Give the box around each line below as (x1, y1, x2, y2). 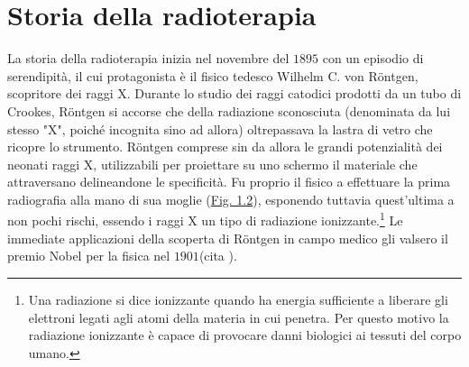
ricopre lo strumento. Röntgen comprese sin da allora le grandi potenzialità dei (7, 137, 443, 156)
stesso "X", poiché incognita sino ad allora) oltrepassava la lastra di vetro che (7, 119, 433, 138)
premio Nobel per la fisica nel (7, 246, 170, 265)
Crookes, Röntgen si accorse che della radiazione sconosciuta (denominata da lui (7, 101, 451, 120)
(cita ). (198, 246, 237, 265)
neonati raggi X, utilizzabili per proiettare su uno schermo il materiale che (7, 154, 418, 173)
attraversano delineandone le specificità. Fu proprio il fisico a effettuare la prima (7, 172, 451, 191)
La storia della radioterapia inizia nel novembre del (7, 49, 290, 68)
